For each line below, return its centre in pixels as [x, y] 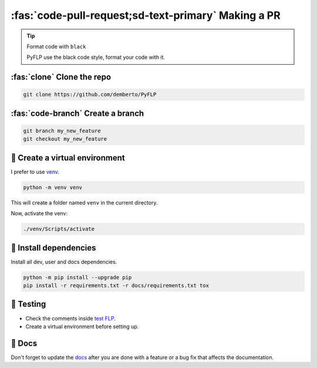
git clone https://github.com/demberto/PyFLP [90, 95]
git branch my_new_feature [62, 131]
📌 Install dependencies [53, 248]
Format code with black [56, 46]
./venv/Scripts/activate [59, 229]
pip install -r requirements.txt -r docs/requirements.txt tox [116, 286]
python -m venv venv [53, 187]
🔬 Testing [28, 304]
